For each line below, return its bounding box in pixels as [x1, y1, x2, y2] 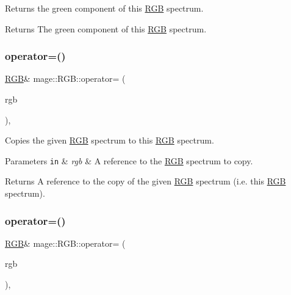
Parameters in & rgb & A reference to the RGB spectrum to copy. [5, 154, 253, 167]
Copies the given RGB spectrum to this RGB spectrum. [5, 134, 214, 147]
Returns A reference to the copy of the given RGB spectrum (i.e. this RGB [5, 175, 286, 188]
